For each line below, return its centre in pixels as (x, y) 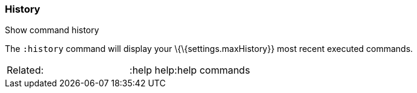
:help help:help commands (190, 70)
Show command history (52, 30)
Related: (25, 70)
